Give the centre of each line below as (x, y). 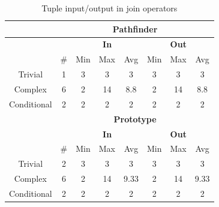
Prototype (135, 118)
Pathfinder (135, 28)
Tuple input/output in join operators (109, 8)
